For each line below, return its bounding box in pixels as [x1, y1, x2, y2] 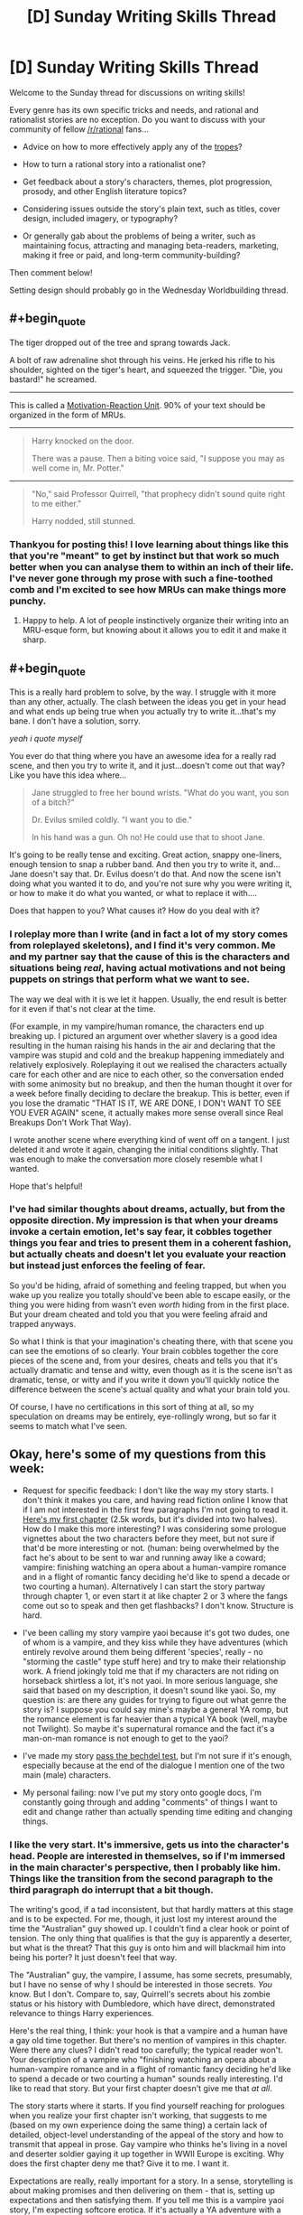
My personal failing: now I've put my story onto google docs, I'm [22, 1787, 262, 1798]
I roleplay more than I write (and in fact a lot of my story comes [9, 928, 289, 940]
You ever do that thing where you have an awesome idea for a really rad [9, 751, 277, 762]
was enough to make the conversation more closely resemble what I [9, 1154, 263, 1164]
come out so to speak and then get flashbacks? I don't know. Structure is [22, 1600, 294, 1611]
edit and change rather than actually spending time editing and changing [22, 1806, 293, 1817]
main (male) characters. [22, 1769, 111, 1780]
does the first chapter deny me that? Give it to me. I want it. [9, 2157, 230, 2169]
